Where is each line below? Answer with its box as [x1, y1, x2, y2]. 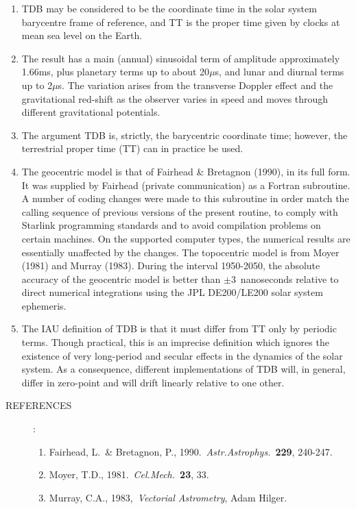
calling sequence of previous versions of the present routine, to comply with [21, 204, 338, 219]
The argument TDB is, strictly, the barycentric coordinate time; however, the [21, 127, 348, 142]
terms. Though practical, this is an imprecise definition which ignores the [21, 335, 329, 349]
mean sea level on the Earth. [21, 28, 143, 42]
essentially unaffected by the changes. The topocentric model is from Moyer [21, 245, 340, 259]
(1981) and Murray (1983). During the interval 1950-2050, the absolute [21, 258, 320, 273]
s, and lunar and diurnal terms [215, 64, 344, 79]
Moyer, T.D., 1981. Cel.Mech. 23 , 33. [49, 467, 209, 482]
